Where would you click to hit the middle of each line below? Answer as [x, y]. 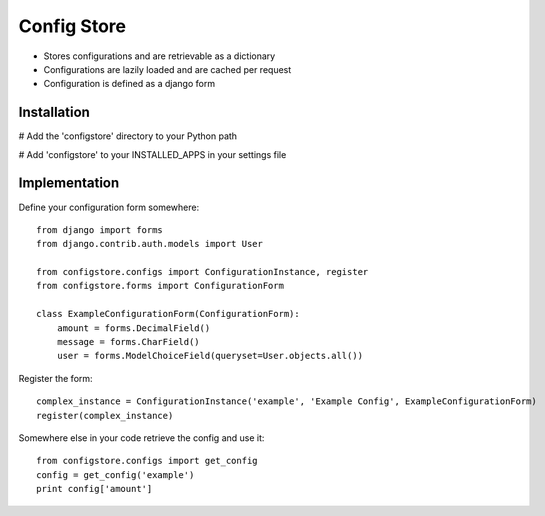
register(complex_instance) [105, 415]
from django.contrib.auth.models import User [150, 244]
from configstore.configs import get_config [147, 461]
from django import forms [100, 229]
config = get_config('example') [115, 474]
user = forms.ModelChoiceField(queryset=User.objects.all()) [210, 356]
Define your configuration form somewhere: [109, 207]
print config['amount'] [94, 489]
